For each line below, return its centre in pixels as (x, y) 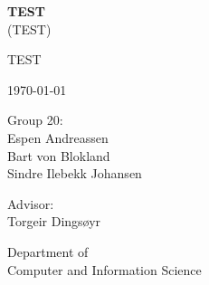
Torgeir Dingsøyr (54, 221)
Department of (48, 251)
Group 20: (35, 120)
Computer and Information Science (104, 269)
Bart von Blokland (59, 155)
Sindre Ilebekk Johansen (75, 173)
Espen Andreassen (58, 137)
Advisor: (31, 203)
